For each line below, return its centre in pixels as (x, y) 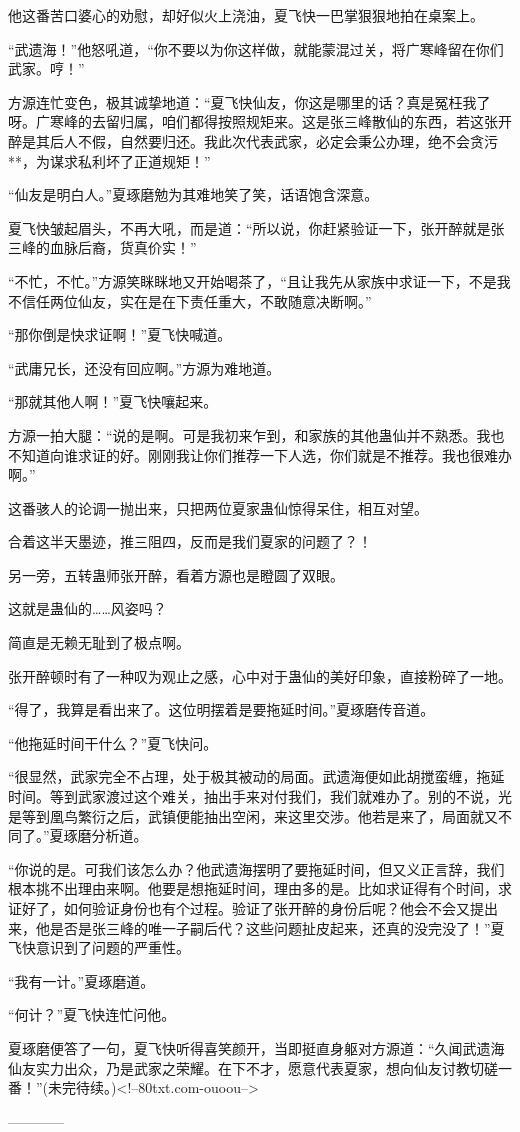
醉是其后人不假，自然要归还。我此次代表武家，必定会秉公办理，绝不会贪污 (253, 140)
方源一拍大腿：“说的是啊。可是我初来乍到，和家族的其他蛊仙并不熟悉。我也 (256, 434)
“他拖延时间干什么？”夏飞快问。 (113, 742)
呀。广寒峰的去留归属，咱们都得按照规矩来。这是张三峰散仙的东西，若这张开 (260, 121)
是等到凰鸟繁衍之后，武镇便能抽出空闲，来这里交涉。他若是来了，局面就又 (253, 815)
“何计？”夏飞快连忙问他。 (92, 1014)
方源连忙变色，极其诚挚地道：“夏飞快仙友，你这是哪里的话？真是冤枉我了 (249, 101)
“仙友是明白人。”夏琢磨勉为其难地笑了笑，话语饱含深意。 (193, 194)
